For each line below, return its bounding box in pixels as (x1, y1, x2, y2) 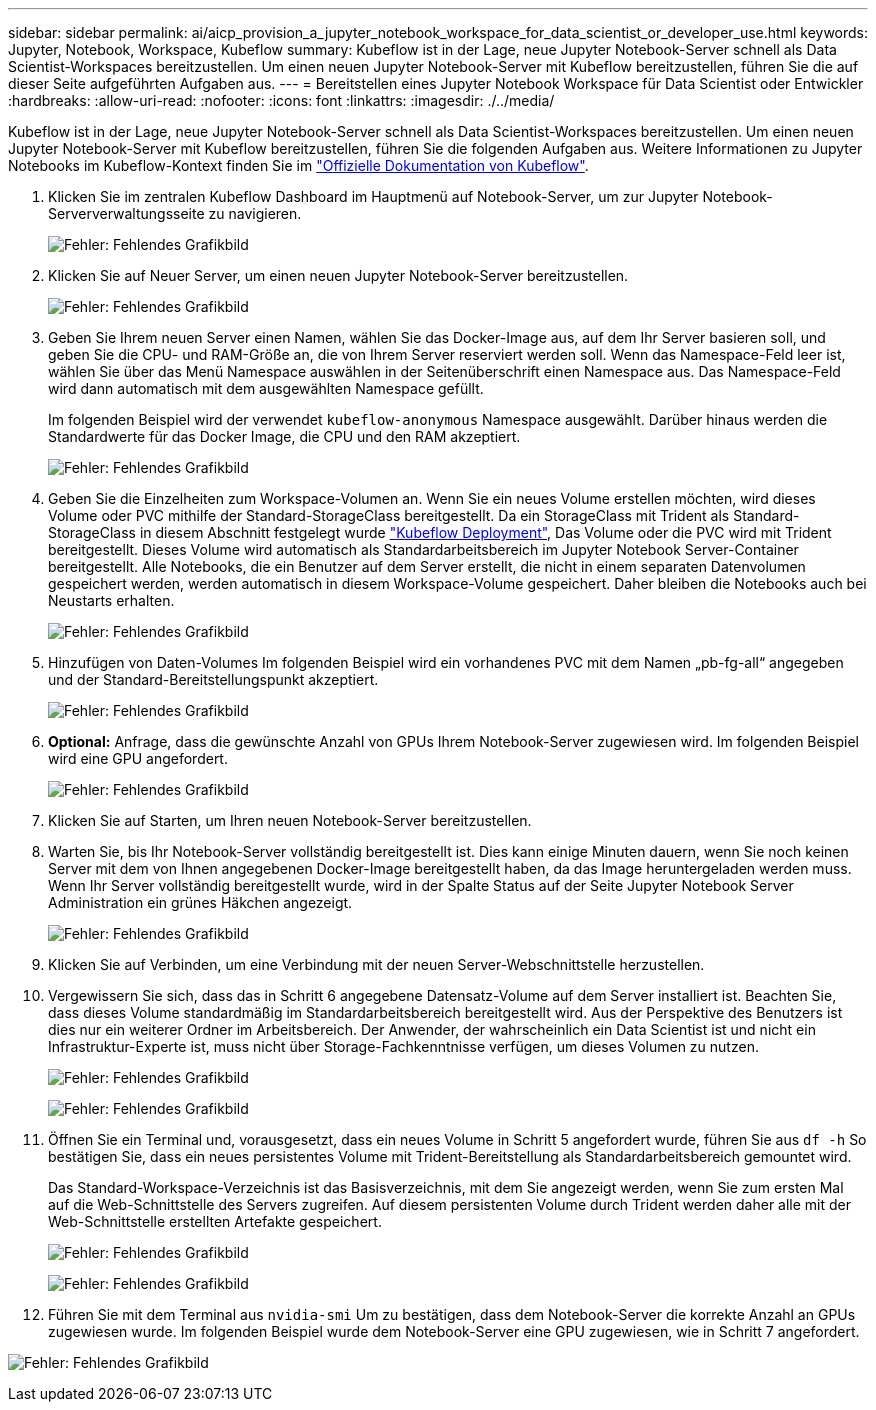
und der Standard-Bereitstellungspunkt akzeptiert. (48, 671, 379, 688)
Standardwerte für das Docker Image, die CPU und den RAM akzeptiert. (48, 428, 521, 445)
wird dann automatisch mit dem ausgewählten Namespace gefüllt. (48, 380, 484, 397)
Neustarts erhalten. (48, 592, 175, 609)
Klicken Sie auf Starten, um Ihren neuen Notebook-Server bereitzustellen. (48, 812, 532, 829)
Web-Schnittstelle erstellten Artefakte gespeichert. (48, 1213, 382, 1230)
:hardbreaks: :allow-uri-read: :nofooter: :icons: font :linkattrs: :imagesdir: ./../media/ (8, 92, 555, 109)
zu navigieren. (208, 205, 302, 222)
